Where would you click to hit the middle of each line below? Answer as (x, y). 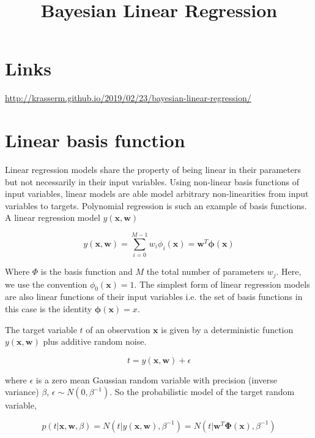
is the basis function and (87, 271)
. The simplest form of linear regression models (222, 284)
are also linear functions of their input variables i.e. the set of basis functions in (154, 297)
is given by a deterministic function (227, 329)
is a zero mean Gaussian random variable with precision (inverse (157, 379)
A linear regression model (53, 217)
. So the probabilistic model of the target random (202, 392)
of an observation (118, 329)
